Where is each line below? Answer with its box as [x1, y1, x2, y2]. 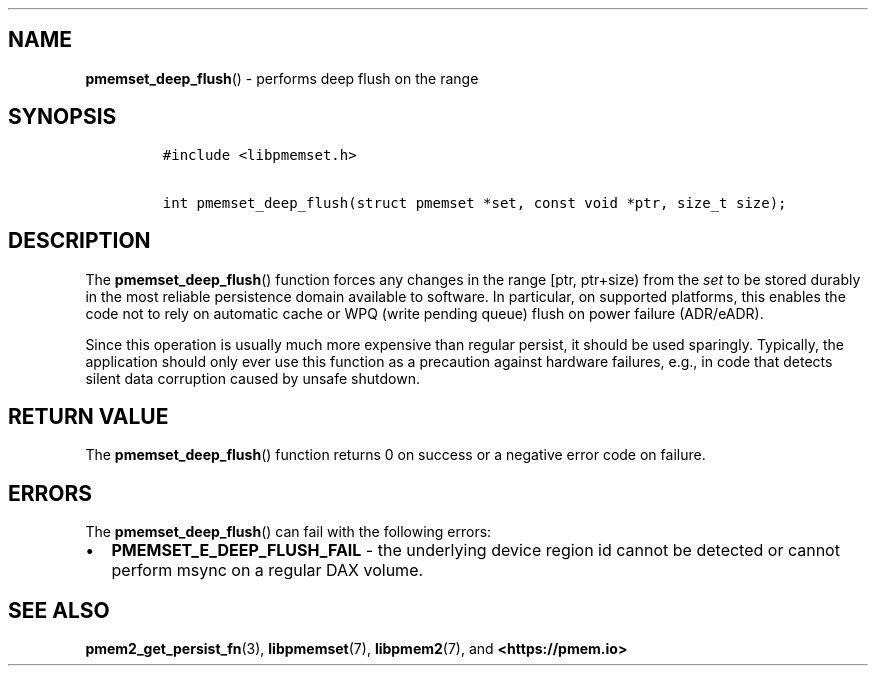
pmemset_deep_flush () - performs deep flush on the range [85, 69, 479, 87]
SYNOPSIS [8, 104, 117, 130]
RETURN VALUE [8, 403, 169, 429]
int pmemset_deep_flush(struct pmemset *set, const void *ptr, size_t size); [162, 194, 787, 211]
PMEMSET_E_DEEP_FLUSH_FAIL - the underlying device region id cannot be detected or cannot [111, 540, 840, 561]
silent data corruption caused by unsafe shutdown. [85, 369, 420, 387]
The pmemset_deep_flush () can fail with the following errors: [85, 523, 492, 541]
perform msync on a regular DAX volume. [111, 560, 424, 581]
